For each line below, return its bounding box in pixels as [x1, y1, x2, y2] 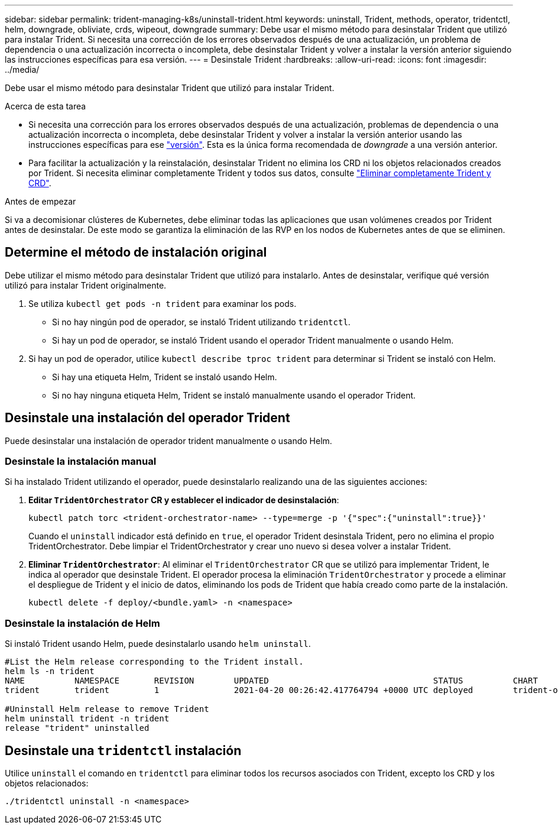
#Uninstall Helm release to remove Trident [5, 704, 209, 714]
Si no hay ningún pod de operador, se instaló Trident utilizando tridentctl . [52, 316, 351, 327]
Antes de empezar [5, 196, 76, 206]
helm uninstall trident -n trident [5, 714, 170, 724]
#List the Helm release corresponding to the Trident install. [5, 657, 304, 667]
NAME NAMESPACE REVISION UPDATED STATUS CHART [5, 676, 538, 686]
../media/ [5, 64, 40, 75]
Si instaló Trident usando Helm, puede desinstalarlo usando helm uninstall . [5, 639, 311, 649]
